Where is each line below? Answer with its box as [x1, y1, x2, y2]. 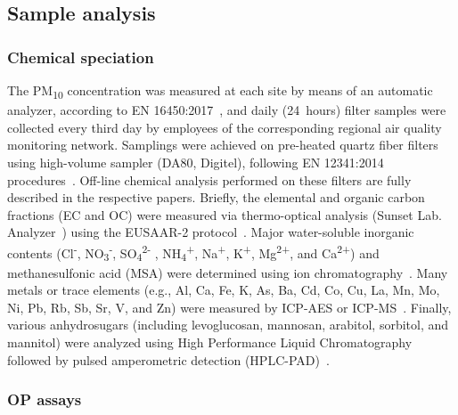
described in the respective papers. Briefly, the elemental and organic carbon [7, 188, 425, 207]
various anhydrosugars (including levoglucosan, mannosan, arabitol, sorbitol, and [7, 315, 449, 334]
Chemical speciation [7, 45, 154, 68]
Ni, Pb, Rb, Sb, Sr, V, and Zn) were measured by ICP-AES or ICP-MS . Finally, [7, 297, 452, 316]
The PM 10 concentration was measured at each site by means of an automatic [7, 81, 433, 102]
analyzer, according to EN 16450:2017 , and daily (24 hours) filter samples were [7, 101, 446, 119]
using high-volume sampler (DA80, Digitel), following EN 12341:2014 [7, 152, 384, 171]
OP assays [7, 388, 82, 411]
